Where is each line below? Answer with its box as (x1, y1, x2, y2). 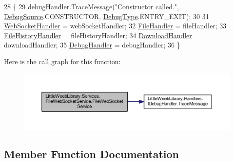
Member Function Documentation (4, 146, 179, 161)
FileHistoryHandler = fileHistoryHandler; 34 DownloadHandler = (4, 30, 200, 40)
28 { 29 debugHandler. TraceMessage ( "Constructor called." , (4, 1, 179, 11)
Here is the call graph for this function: (4, 56, 121, 66)
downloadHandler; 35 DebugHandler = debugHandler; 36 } (4, 40, 180, 50)
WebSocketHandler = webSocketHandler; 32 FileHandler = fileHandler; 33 (4, 21, 227, 31)
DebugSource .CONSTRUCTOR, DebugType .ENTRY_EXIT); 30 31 (4, 11, 209, 21)
